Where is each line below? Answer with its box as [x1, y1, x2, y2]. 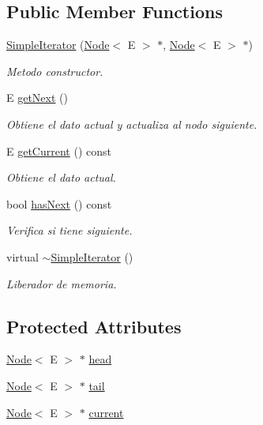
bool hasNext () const [6, 195, 112, 212]
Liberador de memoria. [6, 275, 117, 291]
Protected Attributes [6, 314, 182, 338]
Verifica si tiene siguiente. [6, 222, 133, 239]
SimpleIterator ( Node [6, 36, 110, 53]
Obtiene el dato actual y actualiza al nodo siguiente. [6, 115, 257, 132]
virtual [6, 248, 39, 265]
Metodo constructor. [6, 62, 103, 79]
